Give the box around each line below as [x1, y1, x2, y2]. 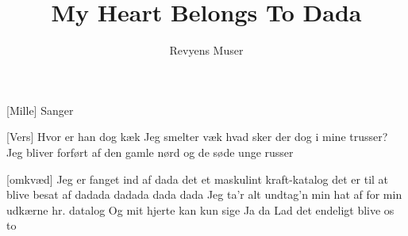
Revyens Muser [169, 42, 244, 59]
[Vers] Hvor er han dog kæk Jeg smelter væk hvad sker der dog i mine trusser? [6, 128, 388, 145]
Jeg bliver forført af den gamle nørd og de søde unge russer [6, 143, 294, 160]
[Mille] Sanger [6, 101, 74, 118]
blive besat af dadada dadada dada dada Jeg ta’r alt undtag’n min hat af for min [6, 186, 402, 203]
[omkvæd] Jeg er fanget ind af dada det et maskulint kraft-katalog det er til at [6, 170, 389, 187]
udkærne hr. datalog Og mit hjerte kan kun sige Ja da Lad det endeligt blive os [6, 201, 395, 218]
